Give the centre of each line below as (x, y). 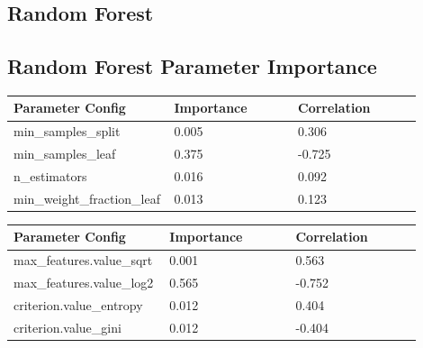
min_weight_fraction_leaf (87, 198)
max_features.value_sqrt (83, 260)
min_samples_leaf (65, 154)
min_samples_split (67, 131)
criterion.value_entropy (78, 304)
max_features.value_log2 (84, 283)
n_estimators (50, 176)
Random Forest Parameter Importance (192, 66)
